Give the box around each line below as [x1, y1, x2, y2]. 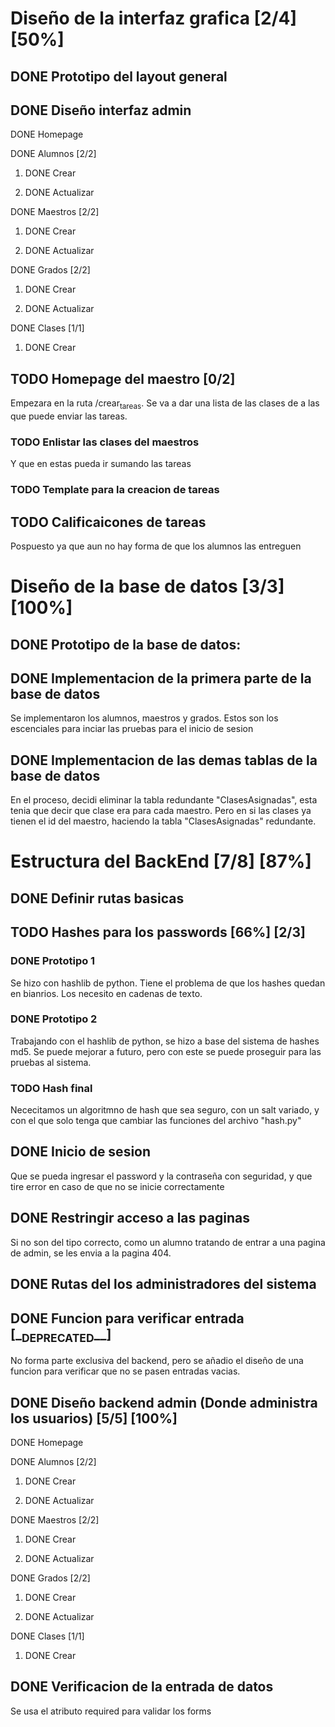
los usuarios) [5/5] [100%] [10, 1410, 178, 1427]
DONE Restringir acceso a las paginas [10, 1210, 250, 1227]
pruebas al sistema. [10, 1056, 92, 1068]
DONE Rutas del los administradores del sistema [10, 1276, 317, 1293]
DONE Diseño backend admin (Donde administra [10, 1394, 318, 1411]
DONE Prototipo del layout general [10, 68, 228, 85]
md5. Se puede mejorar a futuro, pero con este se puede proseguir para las [10, 1045, 322, 1057]
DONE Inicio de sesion [10, 1143, 152, 1161]
